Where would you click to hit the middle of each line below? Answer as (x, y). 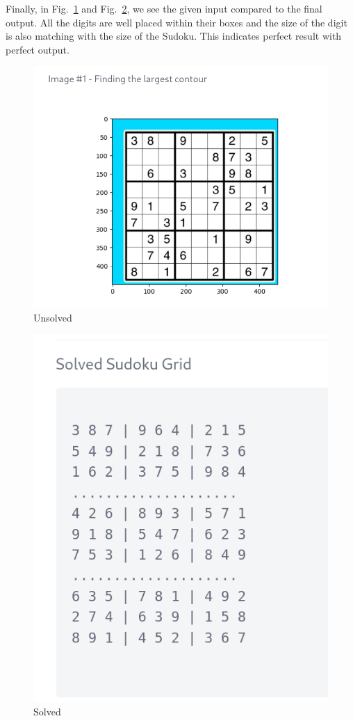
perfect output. (38, 49)
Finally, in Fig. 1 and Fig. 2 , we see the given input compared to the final (164, 8)
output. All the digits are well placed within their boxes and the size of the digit (176, 22)
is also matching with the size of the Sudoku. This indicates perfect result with (174, 36)
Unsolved (53, 317)
